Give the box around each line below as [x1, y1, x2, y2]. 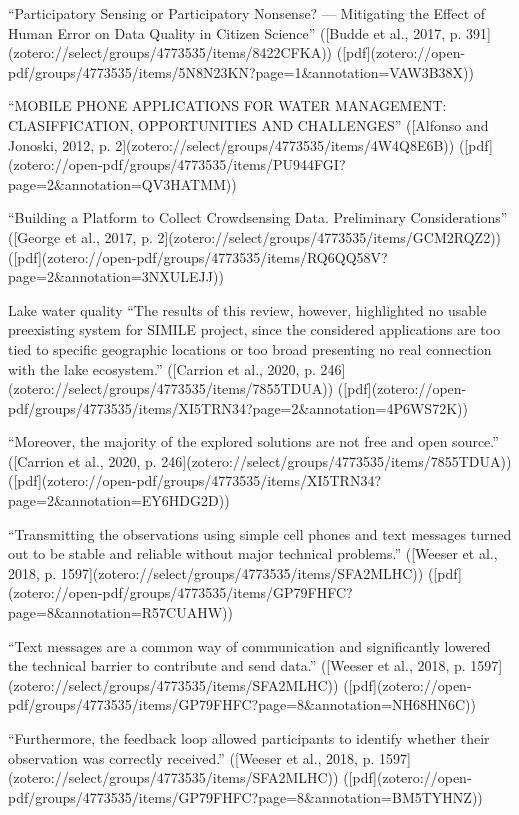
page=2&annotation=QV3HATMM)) [8, 173, 237, 194]
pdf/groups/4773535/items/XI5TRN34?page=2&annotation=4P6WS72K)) [8, 397, 468, 418]
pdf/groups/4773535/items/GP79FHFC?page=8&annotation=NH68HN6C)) [8, 694, 476, 715]
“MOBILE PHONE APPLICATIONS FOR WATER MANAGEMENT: [8, 95, 447, 116]
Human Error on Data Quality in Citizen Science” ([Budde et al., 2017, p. [8, 22, 462, 43]
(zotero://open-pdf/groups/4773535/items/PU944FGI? [8, 154, 346, 175]
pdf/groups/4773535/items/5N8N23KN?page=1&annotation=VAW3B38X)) [8, 61, 474, 82]
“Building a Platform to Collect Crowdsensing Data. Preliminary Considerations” [8, 207, 508, 228]
